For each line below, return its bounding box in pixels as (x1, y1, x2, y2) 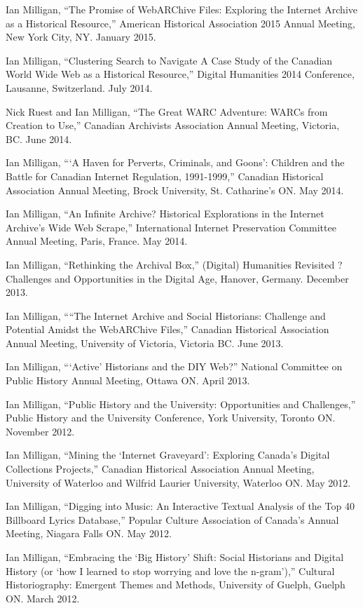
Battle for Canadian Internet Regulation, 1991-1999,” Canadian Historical (6, 168, 324, 183)
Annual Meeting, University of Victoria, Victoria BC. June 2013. (6, 335, 284, 350)
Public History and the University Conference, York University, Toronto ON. (6, 410, 336, 425)
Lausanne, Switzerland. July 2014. (6, 80, 153, 95)
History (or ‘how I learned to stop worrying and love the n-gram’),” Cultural (6, 563, 335, 578)
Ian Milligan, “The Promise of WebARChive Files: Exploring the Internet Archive (6, 2, 357, 16)
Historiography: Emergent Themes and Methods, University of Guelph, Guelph (6, 577, 345, 592)
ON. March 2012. (6, 590, 80, 605)
